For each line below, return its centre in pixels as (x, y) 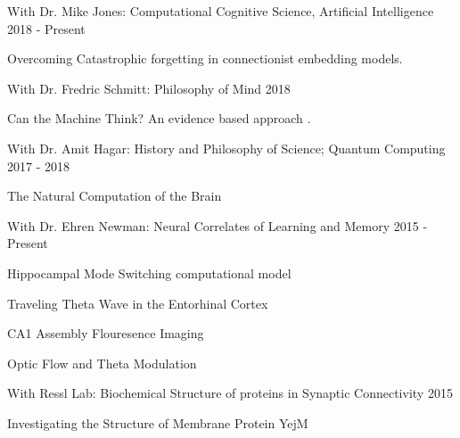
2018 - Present (46, 28)
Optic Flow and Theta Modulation (102, 363)
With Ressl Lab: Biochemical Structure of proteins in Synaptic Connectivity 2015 (230, 393)
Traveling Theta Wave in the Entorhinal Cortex (138, 303)
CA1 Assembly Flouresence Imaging (106, 333)
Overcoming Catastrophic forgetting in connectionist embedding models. (205, 58)
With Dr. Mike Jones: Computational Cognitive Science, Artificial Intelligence (221, 11)
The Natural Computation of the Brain (115, 196)
